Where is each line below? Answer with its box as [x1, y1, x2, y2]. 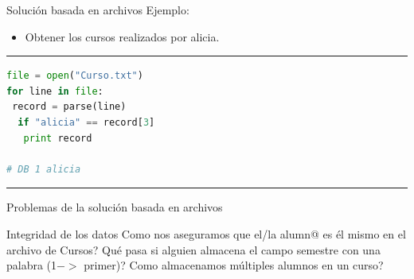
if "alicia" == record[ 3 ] [18, 116, 155, 128]
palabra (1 [6, 257, 57, 273]
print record [23, 132, 92, 144]
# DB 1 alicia [6, 163, 81, 175]
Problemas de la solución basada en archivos [6, 199, 223, 215]
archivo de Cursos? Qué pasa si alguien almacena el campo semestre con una [6, 241, 381, 258]
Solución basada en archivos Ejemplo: [6, 2, 189, 17]
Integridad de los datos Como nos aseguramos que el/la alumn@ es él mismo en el [6, 225, 406, 242]
